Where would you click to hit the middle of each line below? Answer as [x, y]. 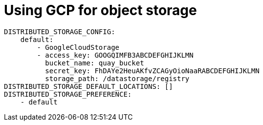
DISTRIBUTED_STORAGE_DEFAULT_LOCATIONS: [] [88, 86]
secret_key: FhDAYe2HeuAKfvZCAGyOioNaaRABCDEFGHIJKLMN [152, 71]
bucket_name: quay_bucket [95, 63]
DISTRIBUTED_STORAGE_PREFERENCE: [68, 94]
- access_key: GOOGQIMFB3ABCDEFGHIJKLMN [115, 55]
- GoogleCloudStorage [78, 47]
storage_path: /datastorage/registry [117, 78]
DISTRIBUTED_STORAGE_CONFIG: [60, 31]
